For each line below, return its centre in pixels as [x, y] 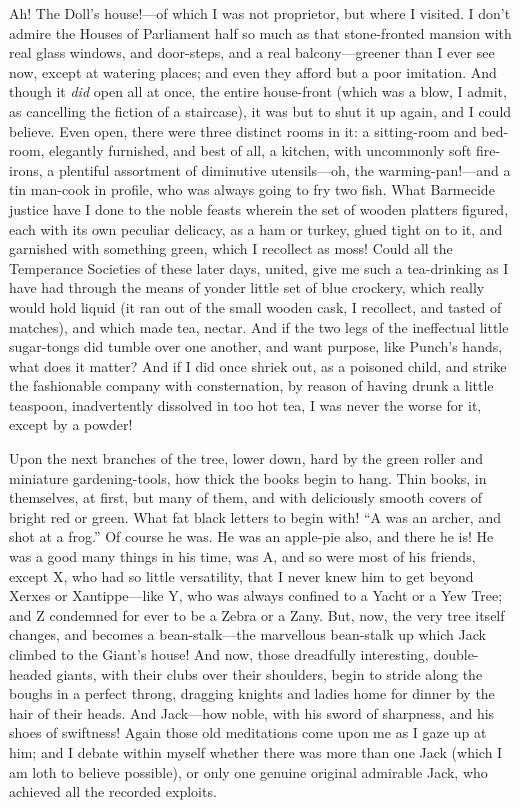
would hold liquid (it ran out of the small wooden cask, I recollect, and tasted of [255, 306]
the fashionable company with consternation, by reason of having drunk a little [251, 385]
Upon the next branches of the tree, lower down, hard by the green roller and [246, 458]
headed [30, 673]
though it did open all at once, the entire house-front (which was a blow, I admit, [258, 91]
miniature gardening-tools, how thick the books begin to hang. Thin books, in [248, 477]
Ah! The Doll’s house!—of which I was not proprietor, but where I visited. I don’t [260, 13]
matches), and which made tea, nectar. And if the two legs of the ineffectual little [259, 326]
